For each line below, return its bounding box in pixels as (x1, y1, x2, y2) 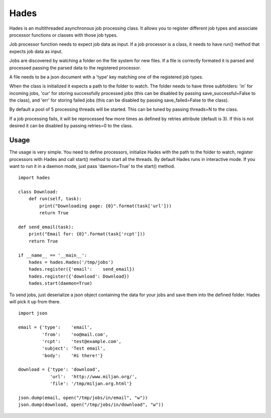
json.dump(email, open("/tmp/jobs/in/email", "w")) (18, 395, 148, 401)
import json (18, 310, 48, 316)
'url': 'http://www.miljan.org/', (50, 374, 138, 379)
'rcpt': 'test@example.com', (42, 339, 121, 344)
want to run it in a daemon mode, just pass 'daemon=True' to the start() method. (9, 163, 175, 169)
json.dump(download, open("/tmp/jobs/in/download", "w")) (18, 402, 164, 407)
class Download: (18, 189, 58, 195)
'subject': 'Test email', (42, 346, 106, 352)
